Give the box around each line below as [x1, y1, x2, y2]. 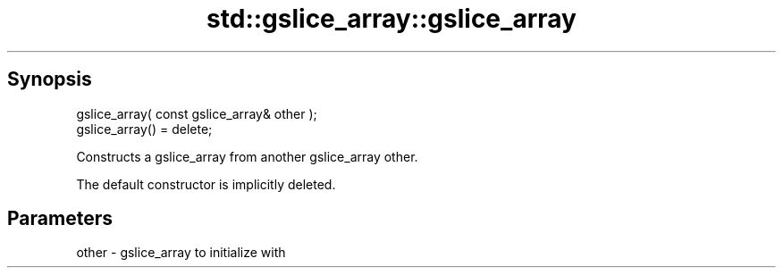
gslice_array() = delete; [76, 121, 213, 137]
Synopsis [7, 68, 92, 91]
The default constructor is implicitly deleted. [76, 176, 336, 192]
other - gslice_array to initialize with [76, 245, 286, 261]
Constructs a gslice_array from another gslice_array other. [76, 148, 418, 164]
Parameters [7, 207, 113, 230]
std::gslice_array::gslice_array [206, 4, 577, 34]
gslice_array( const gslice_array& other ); [76, 105, 317, 121]
